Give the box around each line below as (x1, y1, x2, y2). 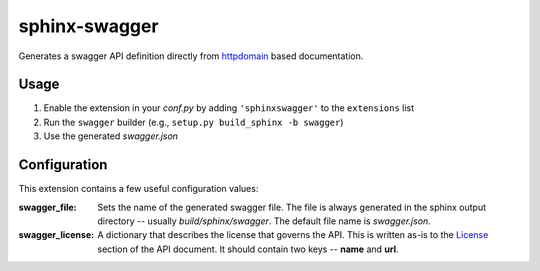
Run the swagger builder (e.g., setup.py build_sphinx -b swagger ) (43, 116, 344, 128)
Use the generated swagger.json (43, 130, 179, 142)
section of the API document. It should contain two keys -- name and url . (97, 243, 399, 255)
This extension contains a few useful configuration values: (18, 183, 259, 195)
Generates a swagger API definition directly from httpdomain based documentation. (18, 50, 364, 62)
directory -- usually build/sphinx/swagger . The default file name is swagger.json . (97, 215, 432, 227)
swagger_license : (18, 229, 95, 241)
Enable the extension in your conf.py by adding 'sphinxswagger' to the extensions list (43, 102, 415, 114)
